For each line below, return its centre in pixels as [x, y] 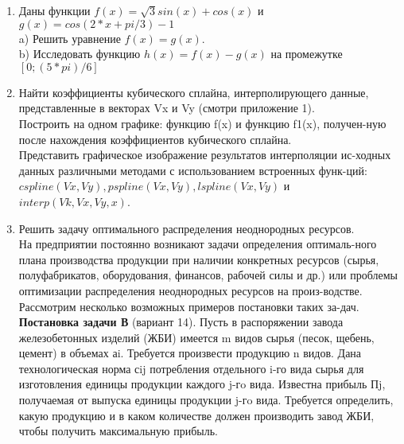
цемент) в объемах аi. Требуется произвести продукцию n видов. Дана [190, 353]
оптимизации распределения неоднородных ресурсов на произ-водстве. [190, 290]
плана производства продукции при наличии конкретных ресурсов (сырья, [199, 259]
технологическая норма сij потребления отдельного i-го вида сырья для [191, 368]
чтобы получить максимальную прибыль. [118, 431]
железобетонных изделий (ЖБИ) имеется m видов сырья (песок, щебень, [196, 337]
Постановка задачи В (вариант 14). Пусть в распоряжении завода [181, 322]
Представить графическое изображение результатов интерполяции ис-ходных [205, 155]
